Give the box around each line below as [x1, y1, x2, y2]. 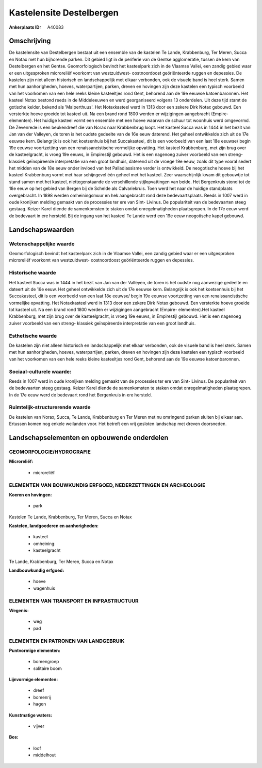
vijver [33, 723, 45, 729]
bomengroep [33, 659, 59, 665]
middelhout [33, 752, 56, 758]
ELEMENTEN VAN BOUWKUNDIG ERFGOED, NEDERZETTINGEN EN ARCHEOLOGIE [9, 481, 206, 488]
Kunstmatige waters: [9, 712, 52, 718]
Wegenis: [9, 607, 29, 613]
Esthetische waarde [9, 332, 57, 339]
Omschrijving [9, 37, 51, 45]
